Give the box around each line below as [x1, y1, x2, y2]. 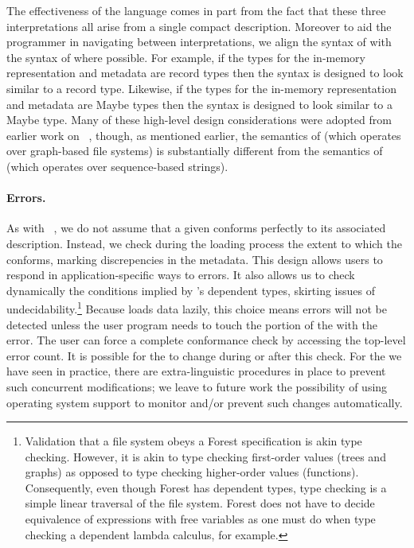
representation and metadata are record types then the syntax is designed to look [6, 64, 404, 81]
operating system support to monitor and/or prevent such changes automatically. [6, 394, 403, 410]
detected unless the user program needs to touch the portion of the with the [6, 316, 377, 332]
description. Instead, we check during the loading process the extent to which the [6, 235, 403, 251]
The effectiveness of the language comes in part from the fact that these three [6, 2, 386, 18]
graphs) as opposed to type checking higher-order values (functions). [25, 464, 359, 480]
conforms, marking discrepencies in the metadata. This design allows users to [6, 251, 383, 267]
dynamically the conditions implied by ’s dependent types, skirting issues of [6, 282, 375, 298]
